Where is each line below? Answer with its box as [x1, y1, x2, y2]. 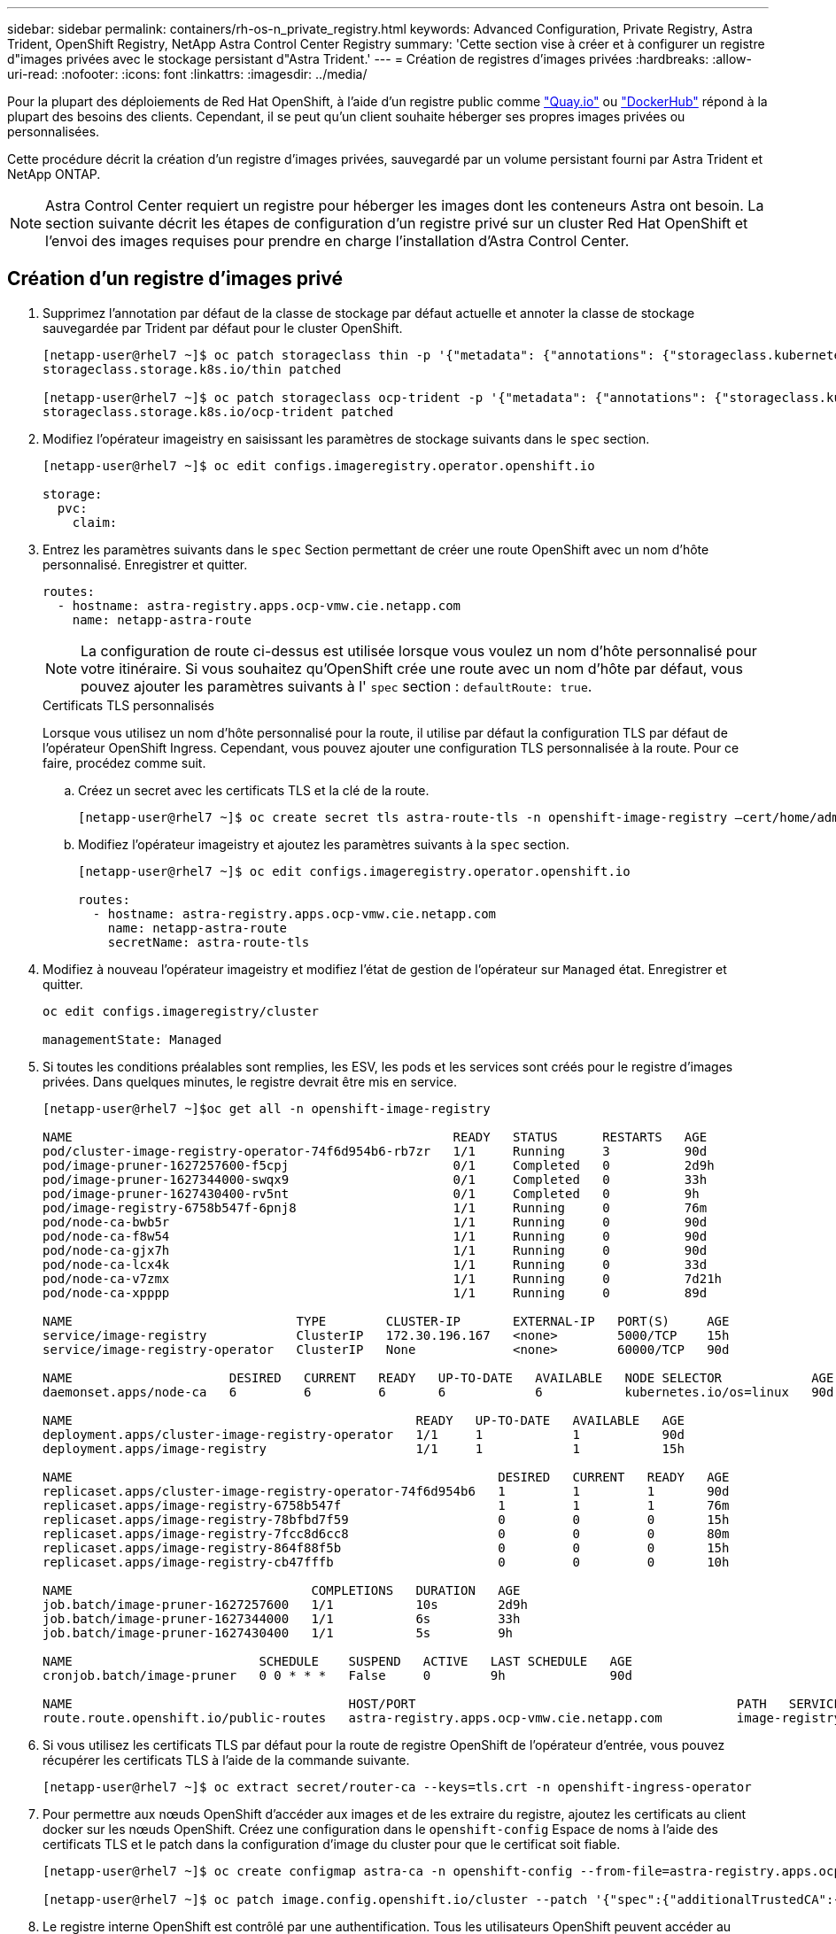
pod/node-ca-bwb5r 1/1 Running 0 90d [43, 1214, 708, 1229]
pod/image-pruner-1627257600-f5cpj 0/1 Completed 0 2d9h [43, 1157, 715, 1172]
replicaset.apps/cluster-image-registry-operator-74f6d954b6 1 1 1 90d [43, 1483, 730, 1498]
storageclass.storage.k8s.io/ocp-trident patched [43, 404, 394, 419]
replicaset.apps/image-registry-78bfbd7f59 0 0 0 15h [43, 1512, 730, 1527]
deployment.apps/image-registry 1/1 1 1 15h [43, 1441, 685, 1456]
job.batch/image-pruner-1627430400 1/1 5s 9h [43, 1625, 514, 1640]
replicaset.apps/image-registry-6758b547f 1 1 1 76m [43, 1497, 730, 1512]
